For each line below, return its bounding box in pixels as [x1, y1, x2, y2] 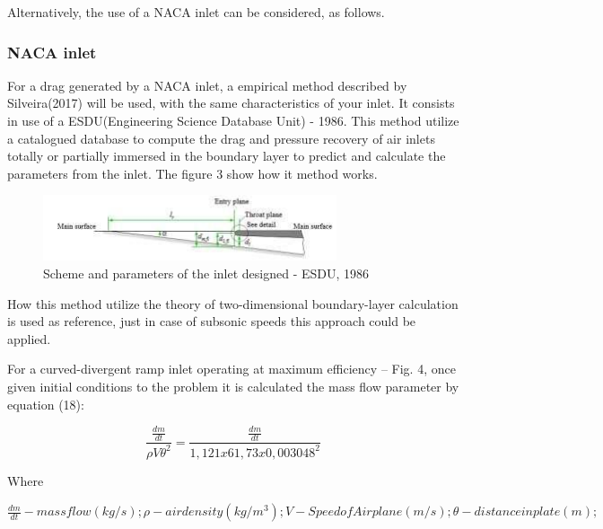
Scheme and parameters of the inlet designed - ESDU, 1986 [43, 263, 370, 282]
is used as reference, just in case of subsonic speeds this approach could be [7, 312, 416, 331]
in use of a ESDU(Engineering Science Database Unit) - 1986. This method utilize [7, 111, 459, 129]
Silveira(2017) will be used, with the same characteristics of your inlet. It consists [7, 93, 455, 112]
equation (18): [7, 394, 84, 413]
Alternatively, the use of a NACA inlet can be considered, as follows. [7, 3, 385, 21]
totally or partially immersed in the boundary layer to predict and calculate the [7, 146, 446, 165]
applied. [7, 329, 51, 348]
